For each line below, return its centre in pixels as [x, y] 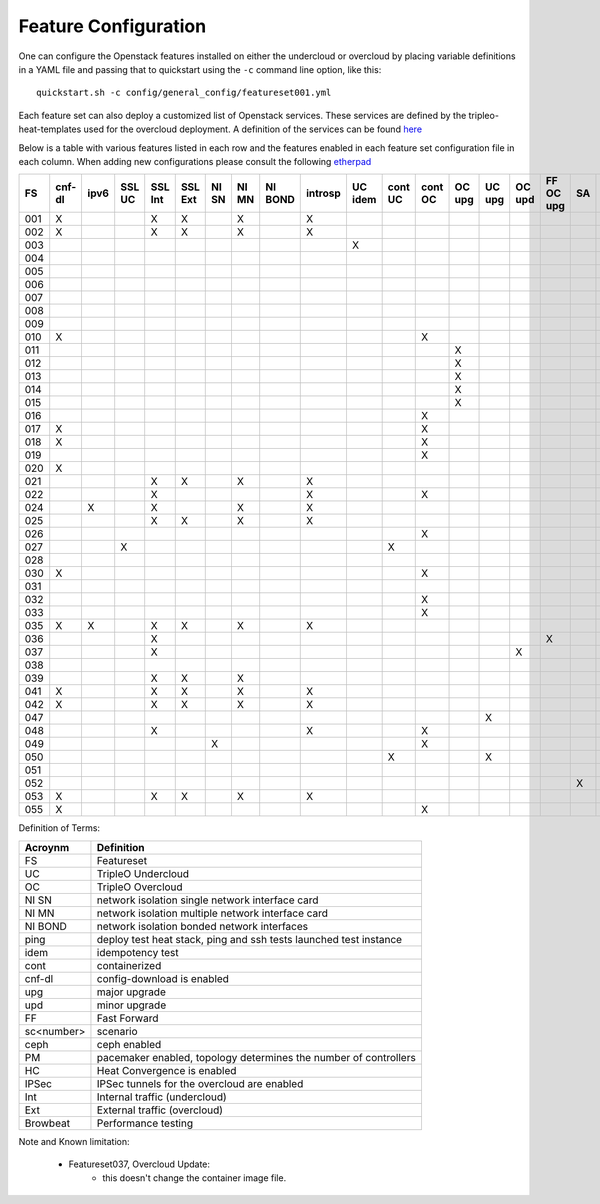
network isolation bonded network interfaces [202, 926]
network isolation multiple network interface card [212, 913]
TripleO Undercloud [143, 873]
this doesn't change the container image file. [194, 1178]
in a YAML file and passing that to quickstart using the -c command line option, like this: [200, 69]
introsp [323, 193]
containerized [129, 965]
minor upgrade [131, 1005]
